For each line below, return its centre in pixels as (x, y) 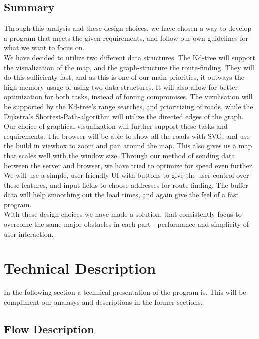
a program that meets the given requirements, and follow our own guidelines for (126, 38)
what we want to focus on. (44, 48)
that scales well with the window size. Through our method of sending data (120, 155)
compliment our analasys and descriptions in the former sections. (103, 301)
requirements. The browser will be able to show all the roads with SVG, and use (127, 136)
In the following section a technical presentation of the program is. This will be (125, 292)
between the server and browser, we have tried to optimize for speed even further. (129, 165)
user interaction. (29, 233)
